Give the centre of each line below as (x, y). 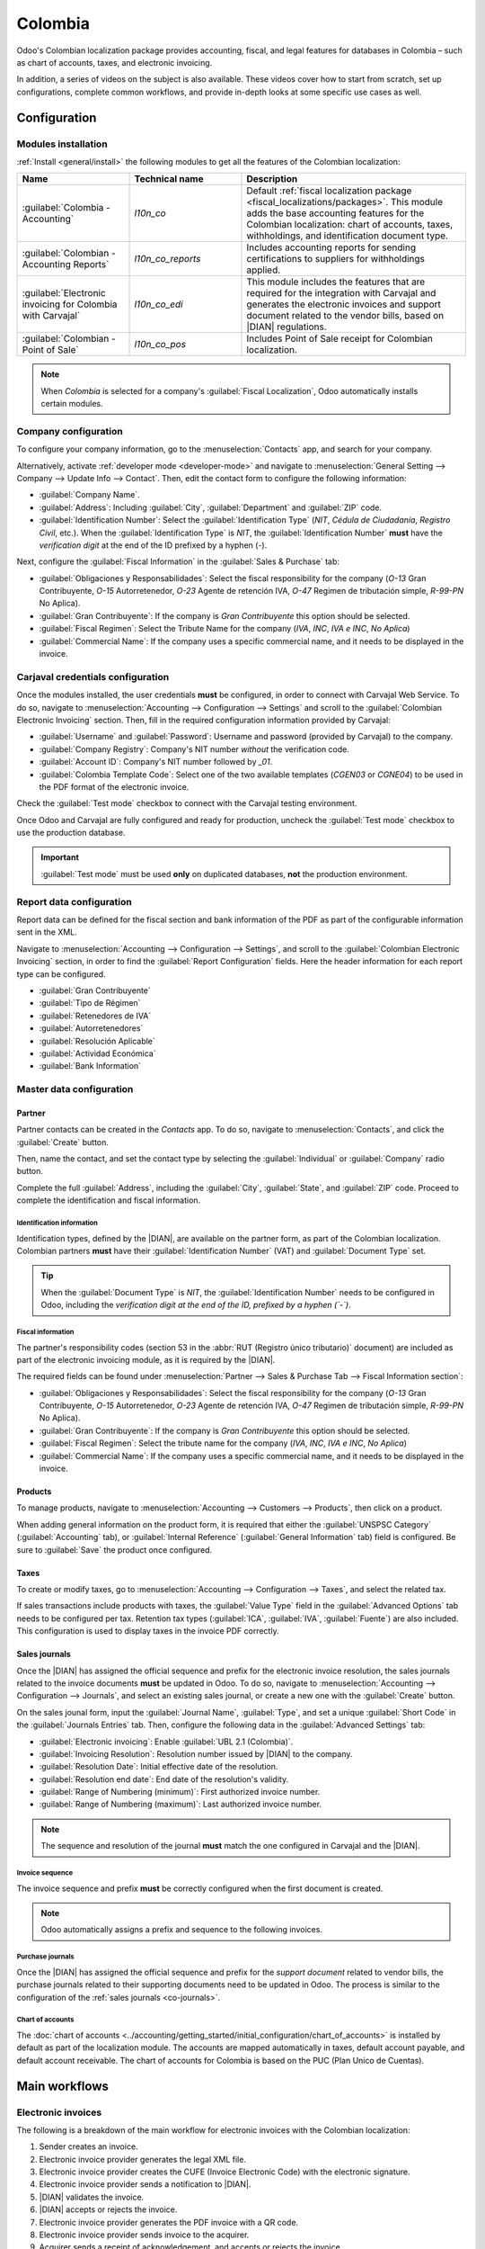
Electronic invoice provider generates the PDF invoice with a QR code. (169, 2222)
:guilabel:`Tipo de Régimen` (90, 1003)
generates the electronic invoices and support (344, 304)
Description (272, 179)
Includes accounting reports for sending (331, 247)
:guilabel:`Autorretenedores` (91, 1028)
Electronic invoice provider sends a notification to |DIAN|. (145, 2184)
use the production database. (71, 833)
